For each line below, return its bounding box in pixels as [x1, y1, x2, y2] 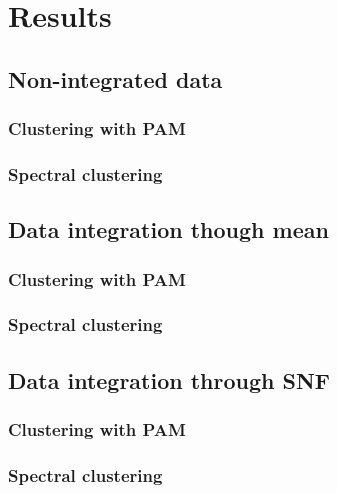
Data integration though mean [8, 214, 329, 245]
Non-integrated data [8, 63, 223, 94]
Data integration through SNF [8, 364, 331, 395]
